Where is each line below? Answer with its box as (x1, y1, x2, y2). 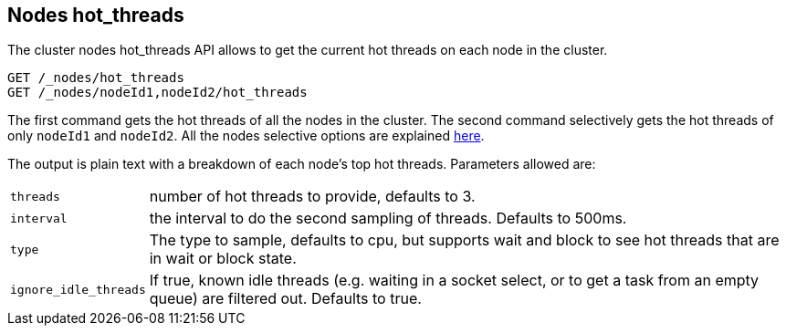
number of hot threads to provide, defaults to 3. (149, 187, 476, 206)
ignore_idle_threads (10, 282, 146, 297)
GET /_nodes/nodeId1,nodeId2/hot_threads (7, 85, 308, 100)
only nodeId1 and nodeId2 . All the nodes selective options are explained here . (7, 128, 485, 144)
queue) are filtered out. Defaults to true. (149, 289, 422, 308)
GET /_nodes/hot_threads (7, 70, 184, 86)
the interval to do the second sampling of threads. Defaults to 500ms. (149, 209, 627, 228)
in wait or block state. (149, 249, 297, 268)
